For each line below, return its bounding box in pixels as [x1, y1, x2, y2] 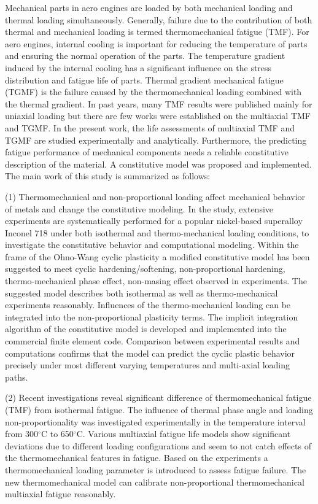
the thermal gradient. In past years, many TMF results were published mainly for [5, 97, 312, 110]
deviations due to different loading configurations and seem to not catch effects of [5, 439, 311, 452]
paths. [5, 370, 28, 383]
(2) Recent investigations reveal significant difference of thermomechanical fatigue [5, 391, 312, 404]
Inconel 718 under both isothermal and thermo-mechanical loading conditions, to [5, 226, 309, 239]
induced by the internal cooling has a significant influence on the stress [5, 61, 272, 74]
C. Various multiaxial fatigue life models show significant [76, 427, 291, 440]
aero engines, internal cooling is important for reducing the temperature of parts [5, 37, 308, 50]
